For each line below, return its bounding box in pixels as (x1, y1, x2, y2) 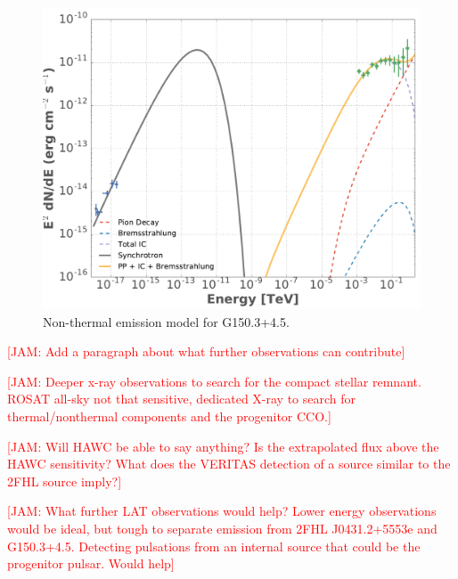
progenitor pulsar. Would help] (7, 554, 175, 573)
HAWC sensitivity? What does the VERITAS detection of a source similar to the (7, 454, 451, 473)
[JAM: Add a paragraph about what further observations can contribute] (7, 342, 405, 361)
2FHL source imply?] (7, 471, 122, 490)
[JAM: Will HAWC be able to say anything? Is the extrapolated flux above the (7, 436, 439, 455)
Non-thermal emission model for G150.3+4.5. (43, 312, 290, 330)
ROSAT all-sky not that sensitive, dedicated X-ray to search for (7, 389, 356, 408)
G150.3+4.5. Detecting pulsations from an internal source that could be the (7, 536, 421, 555)
